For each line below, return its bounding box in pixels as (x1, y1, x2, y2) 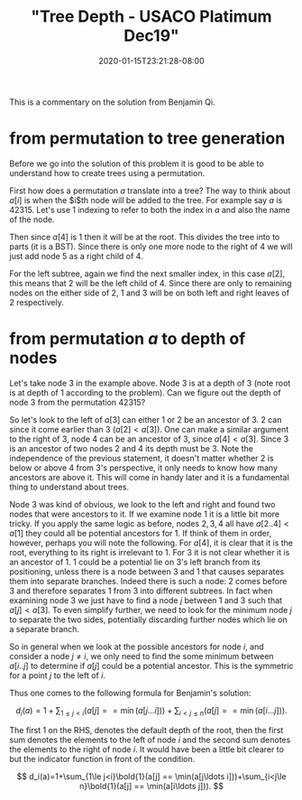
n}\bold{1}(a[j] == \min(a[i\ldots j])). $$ (79, 780, 224, 791)
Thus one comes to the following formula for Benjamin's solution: (9, 687, 252, 698)
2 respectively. (9, 296, 65, 308)
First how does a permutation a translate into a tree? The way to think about (9, 185, 291, 196)
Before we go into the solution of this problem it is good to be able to (9, 158, 264, 169)
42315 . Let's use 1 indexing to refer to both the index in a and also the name (9, 204, 290, 215)
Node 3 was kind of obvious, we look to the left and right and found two (9, 498, 276, 509)
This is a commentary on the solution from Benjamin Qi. (9, 97, 215, 107)
